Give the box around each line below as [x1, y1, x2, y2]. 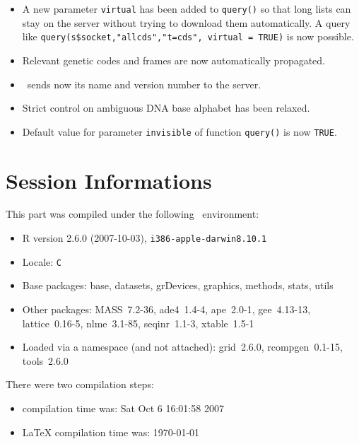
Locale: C [22, 254, 61, 269]
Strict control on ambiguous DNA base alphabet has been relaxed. [22, 100, 310, 115]
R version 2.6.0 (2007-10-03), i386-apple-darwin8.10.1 [22, 230, 267, 245]
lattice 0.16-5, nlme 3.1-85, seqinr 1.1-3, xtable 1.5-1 [22, 315, 254, 330]
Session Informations [6, 165, 212, 194]
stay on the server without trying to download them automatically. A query [22, 15, 351, 30]
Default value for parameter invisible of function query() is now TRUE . [22, 124, 337, 139]
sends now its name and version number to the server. [27, 76, 261, 91]
